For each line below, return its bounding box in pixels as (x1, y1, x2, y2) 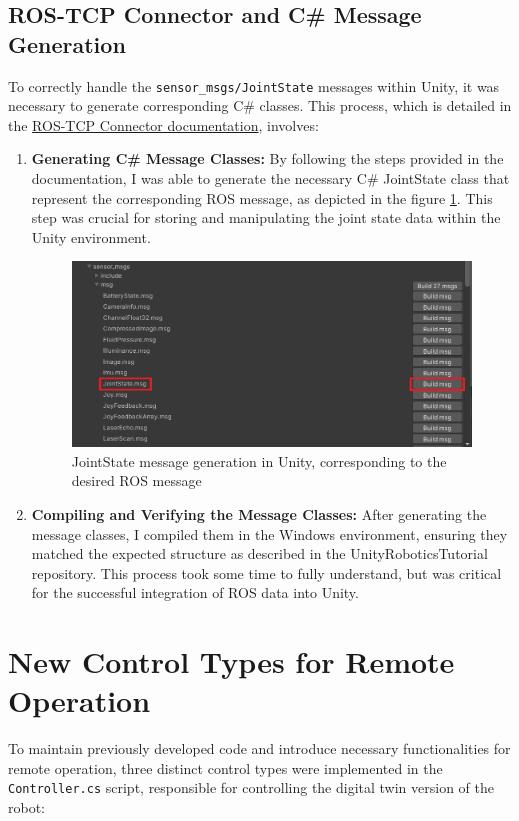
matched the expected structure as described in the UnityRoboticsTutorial (31, 543, 488, 564)
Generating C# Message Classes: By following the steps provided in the (31, 148, 504, 169)
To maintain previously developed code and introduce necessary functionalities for (8, 738, 511, 759)
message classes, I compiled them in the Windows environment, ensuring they (31, 523, 508, 544)
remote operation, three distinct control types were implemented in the (8, 757, 443, 778)
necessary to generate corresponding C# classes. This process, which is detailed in (8, 95, 512, 116)
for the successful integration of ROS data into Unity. (31, 582, 359, 603)
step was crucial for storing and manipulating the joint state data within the (31, 207, 501, 228)
